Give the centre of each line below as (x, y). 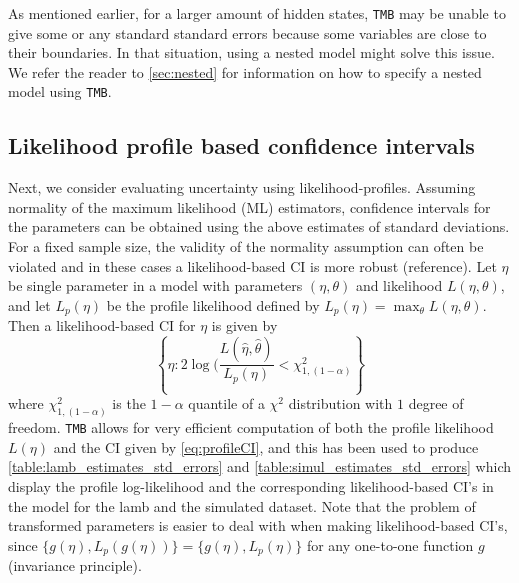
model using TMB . (60, 91)
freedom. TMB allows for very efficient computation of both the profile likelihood (251, 427)
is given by (244, 325)
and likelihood (399, 285)
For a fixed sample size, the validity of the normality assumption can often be (246, 246)
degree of (436, 403)
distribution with (340, 403)
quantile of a (226, 403)
